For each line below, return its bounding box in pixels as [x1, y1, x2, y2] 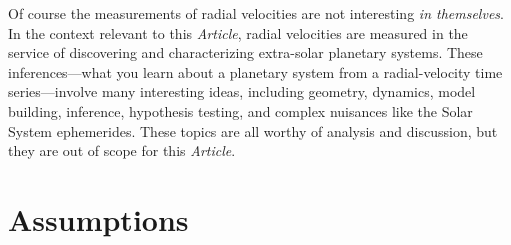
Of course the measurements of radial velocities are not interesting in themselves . [8, 3, 504, 23]
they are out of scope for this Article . [8, 140, 236, 161]
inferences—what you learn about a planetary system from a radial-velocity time [8, 61, 503, 82]
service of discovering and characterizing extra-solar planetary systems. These [8, 42, 483, 63]
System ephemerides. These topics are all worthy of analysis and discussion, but [8, 120, 498, 141]
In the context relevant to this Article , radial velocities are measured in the [8, 22, 468, 43]
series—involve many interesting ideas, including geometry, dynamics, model [8, 81, 476, 102]
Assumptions [8, 198, 189, 239]
